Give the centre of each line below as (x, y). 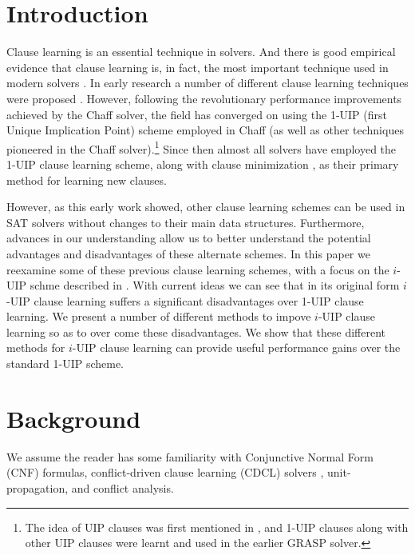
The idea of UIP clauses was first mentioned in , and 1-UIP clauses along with (217, 527)
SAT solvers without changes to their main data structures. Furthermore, (186, 222)
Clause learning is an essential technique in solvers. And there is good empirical (201, 52)
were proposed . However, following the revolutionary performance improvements (204, 98)
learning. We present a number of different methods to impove (159, 316)
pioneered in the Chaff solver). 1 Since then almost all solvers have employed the (202, 147)
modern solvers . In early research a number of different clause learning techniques (207, 83)
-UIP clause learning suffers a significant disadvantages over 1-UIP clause (185, 300)
